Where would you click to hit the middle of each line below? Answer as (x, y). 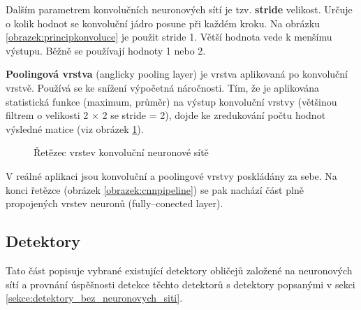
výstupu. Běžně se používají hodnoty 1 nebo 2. (106, 50)
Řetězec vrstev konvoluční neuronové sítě (121, 152)
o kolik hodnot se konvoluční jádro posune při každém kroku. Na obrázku (163, 23)
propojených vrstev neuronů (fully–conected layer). (115, 203)
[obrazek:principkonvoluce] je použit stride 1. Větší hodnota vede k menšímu (169, 37)
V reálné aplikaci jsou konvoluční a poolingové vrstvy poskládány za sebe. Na (171, 175)
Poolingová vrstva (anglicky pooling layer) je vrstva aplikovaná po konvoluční (177, 74)
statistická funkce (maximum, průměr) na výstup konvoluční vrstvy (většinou (171, 101)
